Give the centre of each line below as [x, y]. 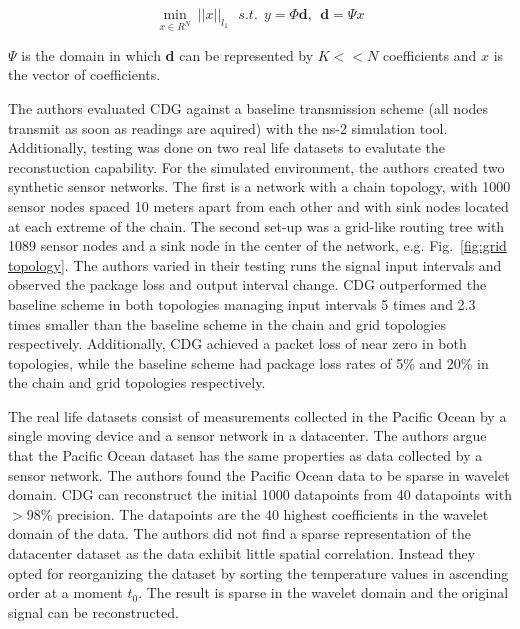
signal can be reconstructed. [93, 611]
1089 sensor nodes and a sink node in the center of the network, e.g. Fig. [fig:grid [257, 245]
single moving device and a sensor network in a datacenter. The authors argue [247, 435]
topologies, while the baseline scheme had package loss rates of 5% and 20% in [248, 362]
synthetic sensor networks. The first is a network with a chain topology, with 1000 [259, 186]
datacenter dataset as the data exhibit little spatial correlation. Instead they [242, 553]
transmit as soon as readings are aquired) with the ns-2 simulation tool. [228, 127]
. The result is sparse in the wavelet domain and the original [323, 592]
